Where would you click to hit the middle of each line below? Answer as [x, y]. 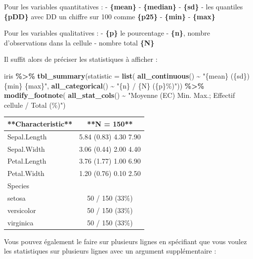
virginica [21, 222]
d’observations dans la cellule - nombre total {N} [79, 42]
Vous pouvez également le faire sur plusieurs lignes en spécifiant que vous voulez [126, 241]
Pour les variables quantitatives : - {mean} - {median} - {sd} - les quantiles [124, 6]
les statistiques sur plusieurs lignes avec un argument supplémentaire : [110, 251]
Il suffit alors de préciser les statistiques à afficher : [81, 59]
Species [19, 186]
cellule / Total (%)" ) [35, 105]
